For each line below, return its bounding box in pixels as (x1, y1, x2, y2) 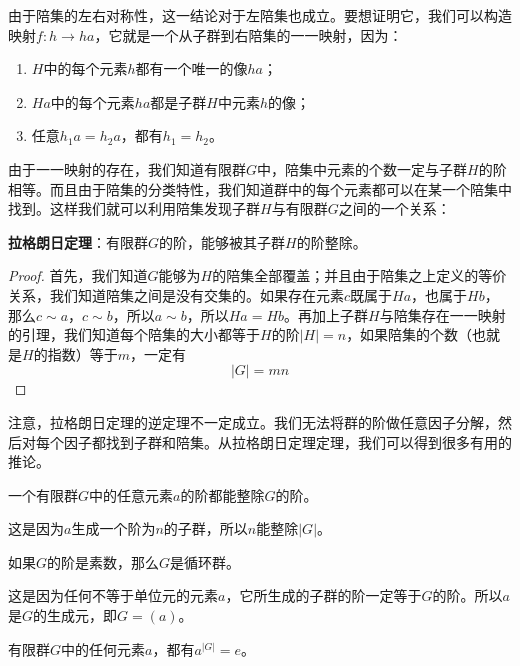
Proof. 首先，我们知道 (8, 265, 148, 286)
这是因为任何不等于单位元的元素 (8, 585, 218, 606)
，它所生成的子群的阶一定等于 (225, 585, 422, 606)
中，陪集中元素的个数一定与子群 (257, 158, 468, 179)
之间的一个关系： (338, 198, 451, 219)
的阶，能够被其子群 (159, 231, 286, 252)
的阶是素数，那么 (47, 551, 160, 572)
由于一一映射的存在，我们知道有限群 (8, 158, 246, 179)
